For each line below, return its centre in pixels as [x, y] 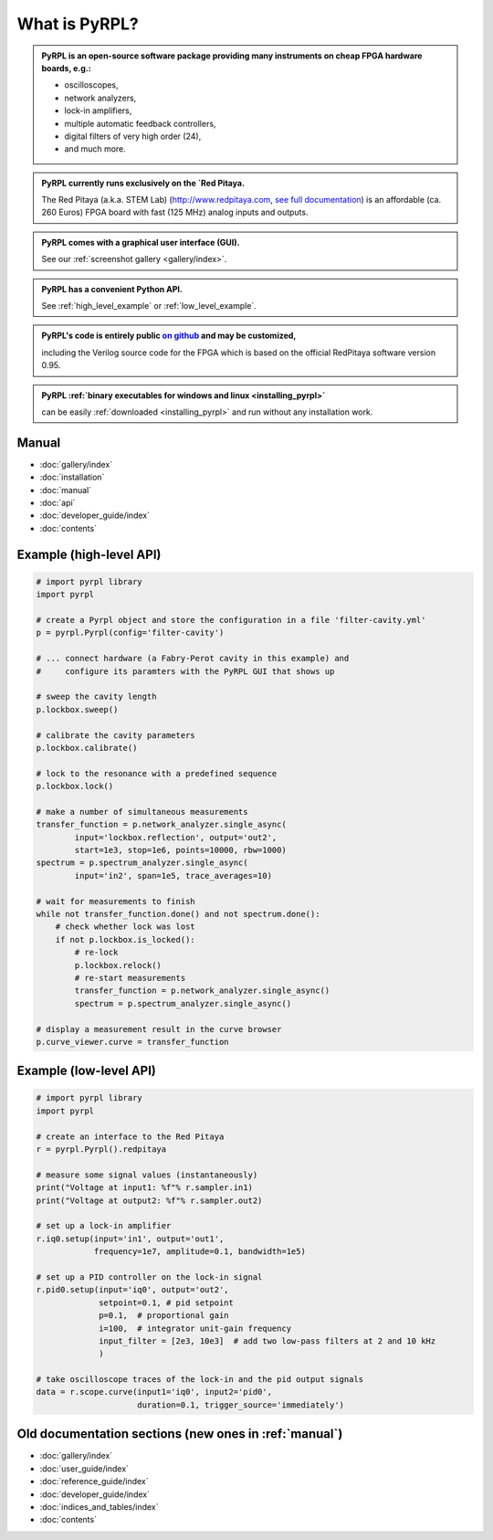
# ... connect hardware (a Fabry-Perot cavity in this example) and [193, 659]
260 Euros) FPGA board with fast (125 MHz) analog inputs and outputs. [175, 212]
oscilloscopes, [91, 85]
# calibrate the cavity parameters [115, 735]
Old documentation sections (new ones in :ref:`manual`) [180, 1434]
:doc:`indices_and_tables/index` [99, 1506]
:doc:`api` [58, 503]
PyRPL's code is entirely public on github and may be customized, [169, 336]
